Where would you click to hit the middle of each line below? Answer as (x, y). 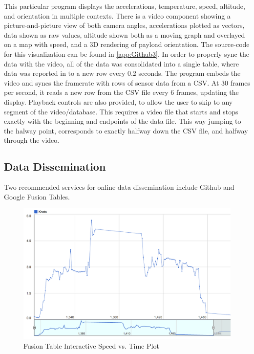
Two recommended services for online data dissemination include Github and (119, 187)
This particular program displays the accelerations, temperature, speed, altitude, (125, 6)
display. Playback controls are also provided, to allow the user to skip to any (118, 101)
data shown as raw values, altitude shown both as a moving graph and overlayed (125, 34)
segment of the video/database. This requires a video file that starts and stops (121, 111)
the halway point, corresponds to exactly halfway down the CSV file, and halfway (126, 130)
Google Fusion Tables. (37, 196)
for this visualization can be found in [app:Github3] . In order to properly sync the (127, 54)
